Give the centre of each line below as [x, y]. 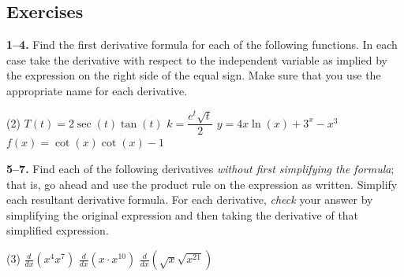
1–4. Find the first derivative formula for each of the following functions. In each [202, 44]
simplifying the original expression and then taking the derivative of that [183, 214]
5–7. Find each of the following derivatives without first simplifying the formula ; [200, 169]
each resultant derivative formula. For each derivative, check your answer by [190, 199]
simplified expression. [58, 230]
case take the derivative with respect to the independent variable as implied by [197, 59]
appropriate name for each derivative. [97, 90]
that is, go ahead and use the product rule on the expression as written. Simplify [202, 184]
